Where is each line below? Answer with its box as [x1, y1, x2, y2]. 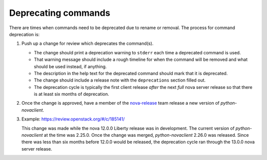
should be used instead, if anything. [34, 63, 107, 69]
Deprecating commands [9, 7, 111, 18]
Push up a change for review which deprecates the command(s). [21, 40, 154, 46]
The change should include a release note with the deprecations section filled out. [34, 77, 206, 83]
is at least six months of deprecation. [34, 91, 109, 97]
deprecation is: [9, 31, 40, 37]
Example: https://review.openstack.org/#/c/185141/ [21, 116, 125, 122]
